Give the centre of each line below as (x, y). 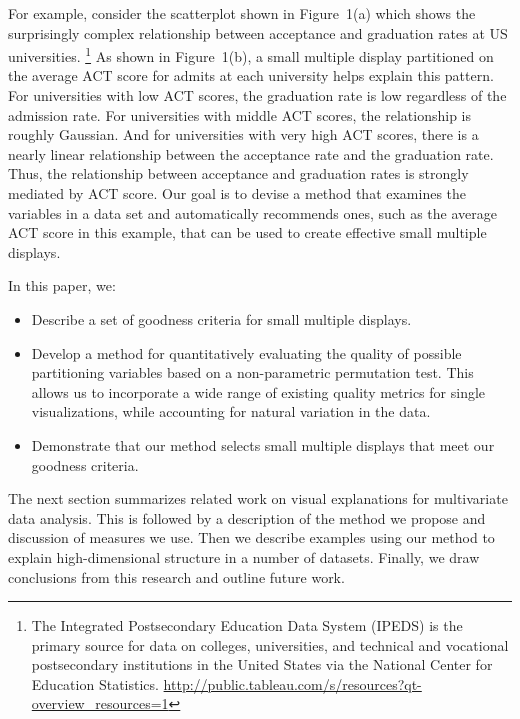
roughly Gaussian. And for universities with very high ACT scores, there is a (243, 134)
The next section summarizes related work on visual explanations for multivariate (258, 498)
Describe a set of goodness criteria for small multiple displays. (221, 318)
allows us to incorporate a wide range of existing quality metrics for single (258, 391)
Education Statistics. (95, 683)
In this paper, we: (62, 285)
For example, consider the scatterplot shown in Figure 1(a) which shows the (242, 13)
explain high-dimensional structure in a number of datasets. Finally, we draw (244, 556)
